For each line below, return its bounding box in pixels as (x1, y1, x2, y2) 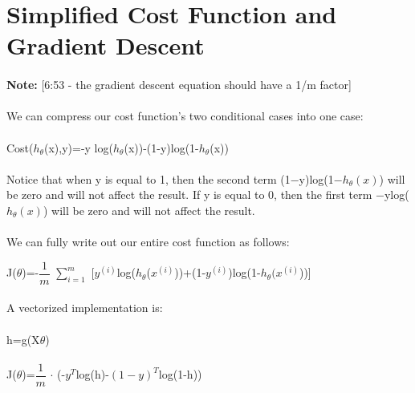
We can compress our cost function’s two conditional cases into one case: (6, 107, 364, 124)
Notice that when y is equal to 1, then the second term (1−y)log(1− (6, 170, 343, 187)
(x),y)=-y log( (44, 139, 113, 156)
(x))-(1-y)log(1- (124, 139, 199, 156)
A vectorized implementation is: (6, 299, 163, 316)
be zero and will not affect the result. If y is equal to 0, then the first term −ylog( (6, 186, 409, 203)
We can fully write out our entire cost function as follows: (6, 233, 290, 250)
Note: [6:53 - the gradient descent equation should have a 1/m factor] (6, 76, 352, 93)
